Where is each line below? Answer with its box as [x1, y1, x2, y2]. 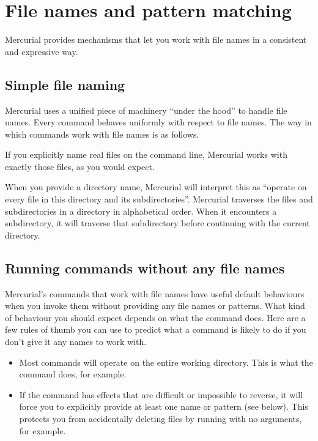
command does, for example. [19, 368, 127, 380]
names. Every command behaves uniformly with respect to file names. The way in [5, 116, 312, 128]
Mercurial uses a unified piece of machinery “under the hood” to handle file [5, 103, 287, 116]
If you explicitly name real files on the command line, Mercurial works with [5, 148, 287, 161]
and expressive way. [5, 45, 78, 57]
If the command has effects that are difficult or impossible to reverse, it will [19, 388, 303, 401]
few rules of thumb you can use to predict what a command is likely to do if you [5, 323, 306, 336]
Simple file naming [5, 75, 125, 94]
